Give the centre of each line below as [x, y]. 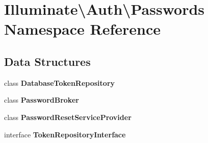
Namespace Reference [82, 29]
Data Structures [47, 61]
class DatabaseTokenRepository [60, 82]
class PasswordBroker [42, 100]
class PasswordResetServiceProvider [68, 117]
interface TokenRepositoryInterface [65, 134]
